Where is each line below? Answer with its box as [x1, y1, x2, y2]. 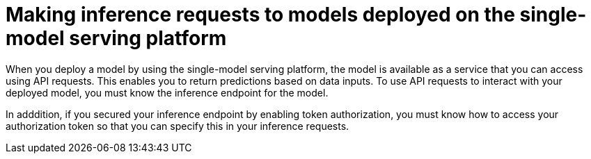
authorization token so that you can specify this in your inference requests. [6, 119, 349, 132]
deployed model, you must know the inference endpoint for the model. [6, 86, 329, 99]
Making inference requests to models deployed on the [6, 3, 515, 26]
